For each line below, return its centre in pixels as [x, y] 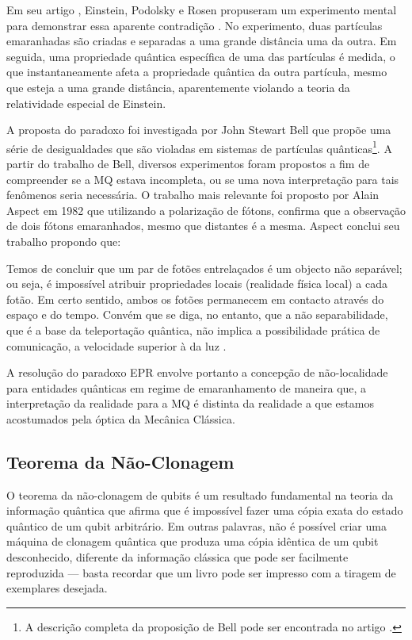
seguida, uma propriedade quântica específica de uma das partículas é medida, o [201, 56]
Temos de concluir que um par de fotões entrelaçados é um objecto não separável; [204, 268]
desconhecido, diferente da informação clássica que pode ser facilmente [177, 557]
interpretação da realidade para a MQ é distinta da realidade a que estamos [190, 403]
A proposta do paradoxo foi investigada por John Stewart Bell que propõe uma [199, 130]
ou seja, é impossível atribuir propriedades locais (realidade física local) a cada [197, 284]
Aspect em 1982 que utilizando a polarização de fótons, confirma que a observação [206, 210]
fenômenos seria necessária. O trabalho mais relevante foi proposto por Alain [193, 195]
